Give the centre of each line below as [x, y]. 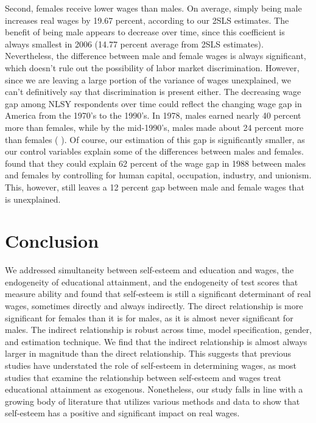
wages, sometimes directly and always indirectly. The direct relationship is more [154, 306]
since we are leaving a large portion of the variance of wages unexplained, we [148, 79]
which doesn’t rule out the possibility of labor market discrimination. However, [152, 67]
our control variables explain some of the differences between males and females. [154, 151]
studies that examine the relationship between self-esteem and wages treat [143, 377]
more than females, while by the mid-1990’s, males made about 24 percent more [154, 127]
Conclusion [52, 241]
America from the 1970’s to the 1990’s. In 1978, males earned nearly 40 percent [153, 115]
